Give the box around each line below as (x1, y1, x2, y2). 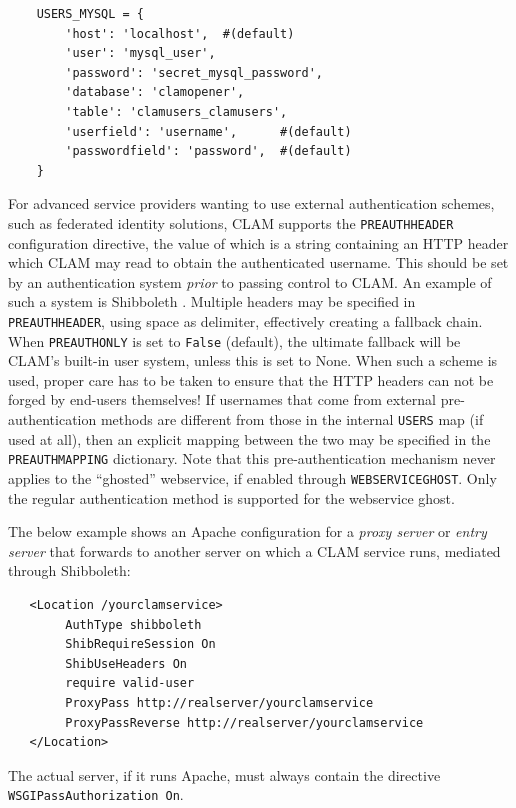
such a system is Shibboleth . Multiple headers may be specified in (8, 291, 416, 312)
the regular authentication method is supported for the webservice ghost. (8, 487, 455, 508)
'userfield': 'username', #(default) (65, 124, 352, 139)
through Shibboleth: (8, 560, 131, 581)
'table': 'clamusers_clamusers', (65, 104, 288, 119)
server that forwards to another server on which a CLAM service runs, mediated (8, 540, 501, 561)
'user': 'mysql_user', (65, 46, 216, 61)
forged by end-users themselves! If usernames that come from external (8, 389, 436, 410)
